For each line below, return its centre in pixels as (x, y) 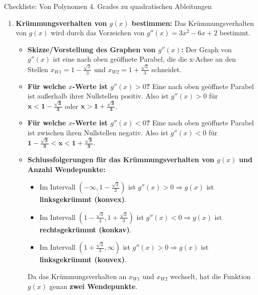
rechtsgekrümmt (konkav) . (86, 229)
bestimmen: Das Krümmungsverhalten (193, 23)
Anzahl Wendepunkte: (66, 169)
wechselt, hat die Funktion (210, 276)
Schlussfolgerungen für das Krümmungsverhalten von (121, 159)
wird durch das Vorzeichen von (98, 33)
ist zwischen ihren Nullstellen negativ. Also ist (98, 132)
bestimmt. (235, 33)
